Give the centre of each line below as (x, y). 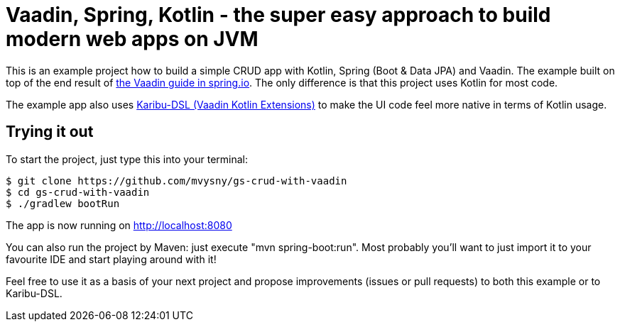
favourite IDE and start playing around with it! (111, 259)
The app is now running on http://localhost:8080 (119, 225)
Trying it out (50, 132)
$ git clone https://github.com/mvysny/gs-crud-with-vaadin (176, 181)
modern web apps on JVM (132, 39)
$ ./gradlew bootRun (63, 203)
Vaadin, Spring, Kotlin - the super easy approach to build (278, 15)
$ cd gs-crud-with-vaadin (78, 192)
